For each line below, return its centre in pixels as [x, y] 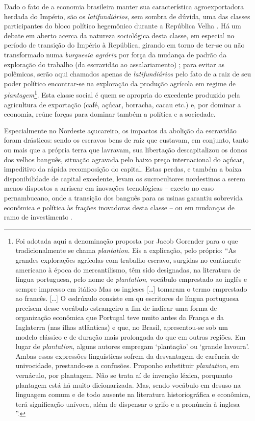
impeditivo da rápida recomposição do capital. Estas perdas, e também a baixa [123, 169]
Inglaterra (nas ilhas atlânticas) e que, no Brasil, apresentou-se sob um [122, 327]
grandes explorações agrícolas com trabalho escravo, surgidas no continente [128, 260]
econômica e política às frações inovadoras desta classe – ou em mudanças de [119, 207]
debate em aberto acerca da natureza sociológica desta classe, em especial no [119, 35]
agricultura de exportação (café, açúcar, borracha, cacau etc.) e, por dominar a [123, 104]
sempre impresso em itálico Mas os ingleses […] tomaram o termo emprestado [131, 288]
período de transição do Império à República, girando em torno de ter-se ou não [124, 45]
